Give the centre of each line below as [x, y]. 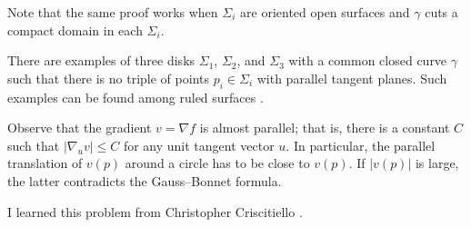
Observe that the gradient [80, 128]
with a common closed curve [368, 60]
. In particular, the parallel [361, 145]
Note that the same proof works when [113, 12]
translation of [45, 163]
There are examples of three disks [101, 60]
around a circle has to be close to [217, 163]
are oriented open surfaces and [325, 12]
